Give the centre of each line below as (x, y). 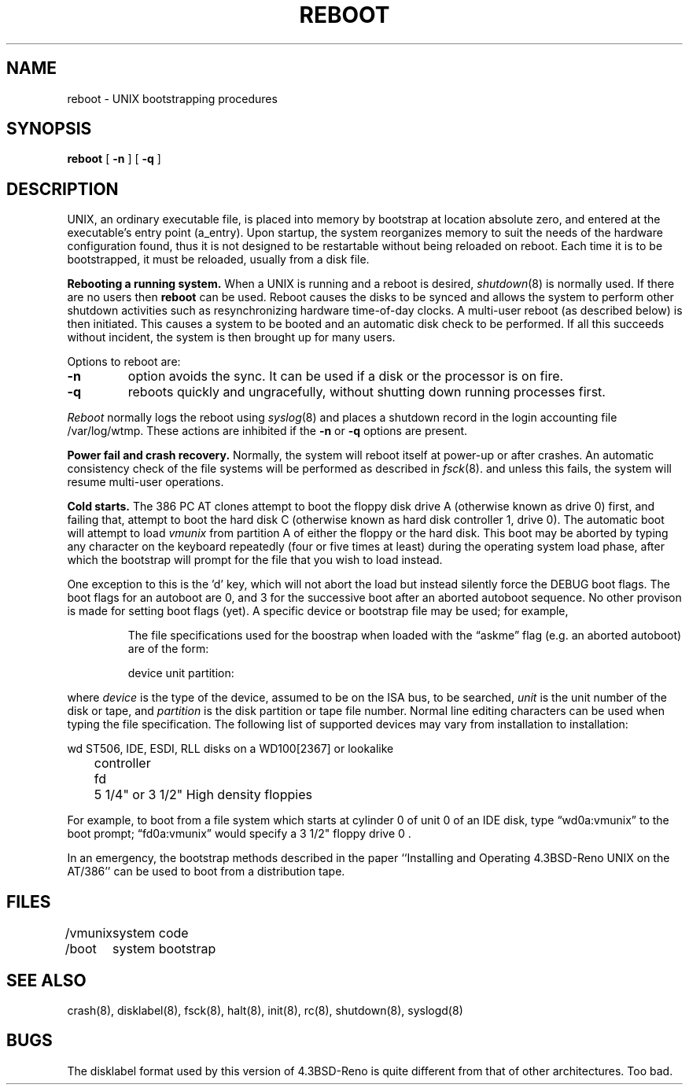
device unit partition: (181, 673)
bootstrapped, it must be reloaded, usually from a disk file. (218, 260)
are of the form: (168, 649)
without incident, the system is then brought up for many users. (231, 337)
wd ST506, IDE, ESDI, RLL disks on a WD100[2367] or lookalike (230, 749)
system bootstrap (164, 949)
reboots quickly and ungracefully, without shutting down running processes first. (367, 392)
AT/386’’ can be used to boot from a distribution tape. (206, 872)
